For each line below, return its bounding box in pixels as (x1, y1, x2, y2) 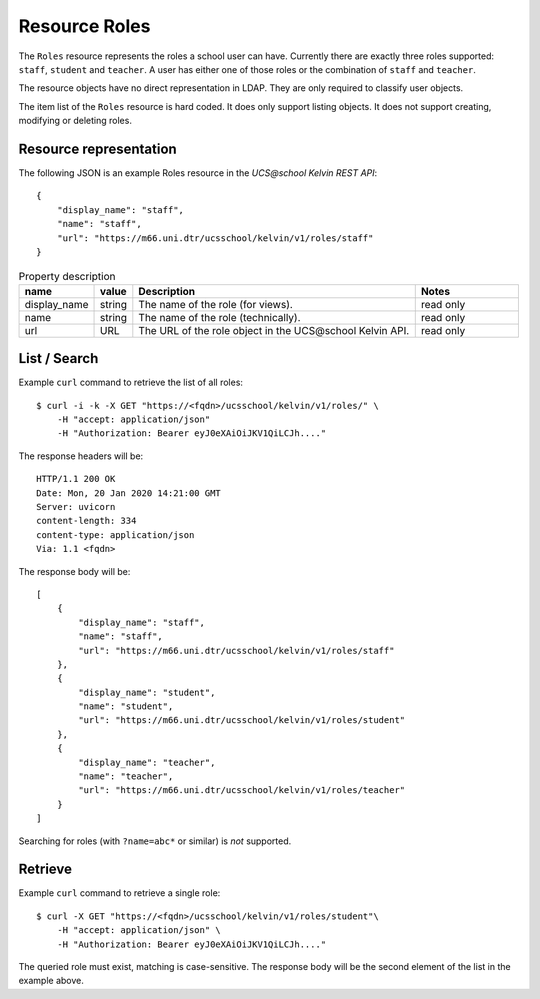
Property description (18, 269, 116, 283)
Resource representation (18, 140, 177, 157)
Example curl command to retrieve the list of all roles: (18, 376, 244, 389)
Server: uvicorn (36, 501, 116, 512)
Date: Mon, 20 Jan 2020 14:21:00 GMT (36, 487, 222, 499)
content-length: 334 (36, 515, 137, 527)
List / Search (18, 350, 99, 367)
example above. (18, 975, 85, 987)
